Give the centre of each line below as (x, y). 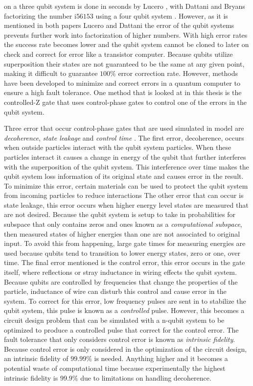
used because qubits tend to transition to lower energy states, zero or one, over (122, 253)
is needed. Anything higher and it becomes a (161, 358)
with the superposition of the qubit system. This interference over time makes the (126, 166)
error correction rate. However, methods (178, 73)
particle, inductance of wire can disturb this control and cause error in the (115, 291)
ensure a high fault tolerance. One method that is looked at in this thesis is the (123, 92)
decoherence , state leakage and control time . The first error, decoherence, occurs (124, 137)
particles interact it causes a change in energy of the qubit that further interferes (125, 157)
